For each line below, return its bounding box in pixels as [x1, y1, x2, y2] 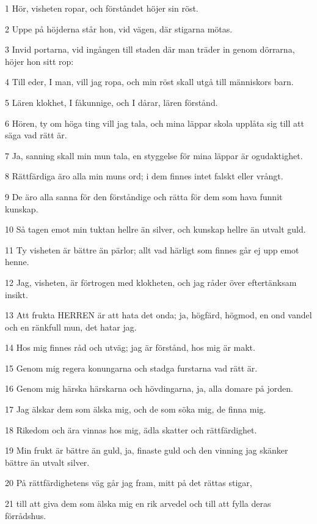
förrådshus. [5, 509, 46, 522]
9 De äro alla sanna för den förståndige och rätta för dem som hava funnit [5, 190, 283, 203]
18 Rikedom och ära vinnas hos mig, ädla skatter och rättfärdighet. [5, 423, 257, 436]
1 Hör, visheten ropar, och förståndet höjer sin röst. [5, 2, 199, 14]
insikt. [5, 288, 28, 301]
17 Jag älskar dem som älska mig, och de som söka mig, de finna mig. [5, 403, 266, 416]
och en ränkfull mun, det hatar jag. [5, 320, 137, 333]
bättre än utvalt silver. [5, 455, 90, 468]
